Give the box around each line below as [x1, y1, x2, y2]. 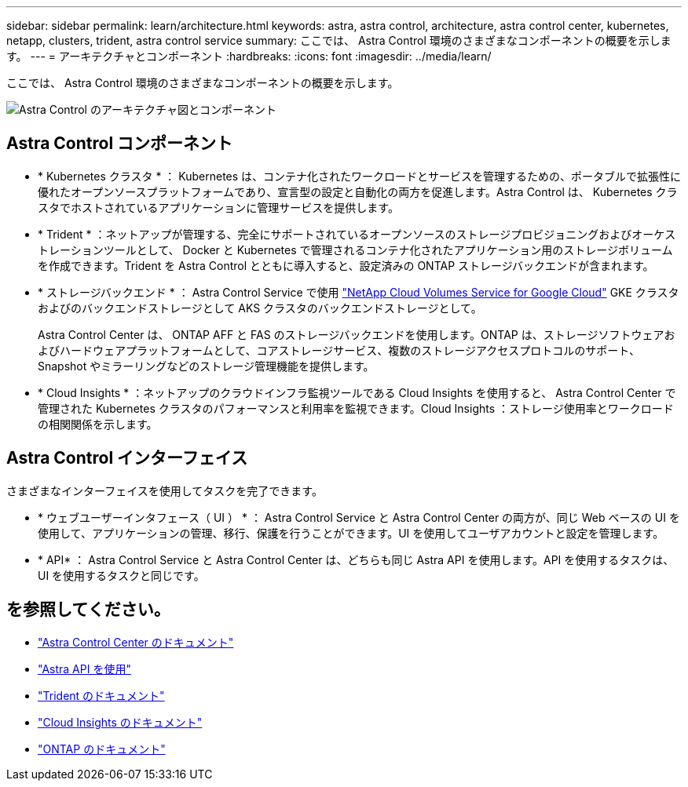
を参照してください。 [6, 599, 170, 620]
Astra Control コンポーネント [6, 133, 233, 154]
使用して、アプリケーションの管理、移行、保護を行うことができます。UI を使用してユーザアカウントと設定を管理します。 [38, 526, 664, 540]
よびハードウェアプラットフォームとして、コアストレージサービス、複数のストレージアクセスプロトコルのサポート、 [38, 343, 640, 357]
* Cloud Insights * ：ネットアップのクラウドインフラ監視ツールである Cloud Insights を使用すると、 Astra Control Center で [38, 385, 676, 399]
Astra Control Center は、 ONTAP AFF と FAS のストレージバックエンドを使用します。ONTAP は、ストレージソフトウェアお [38, 327, 675, 341]
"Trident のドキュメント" [38, 688, 165, 702]
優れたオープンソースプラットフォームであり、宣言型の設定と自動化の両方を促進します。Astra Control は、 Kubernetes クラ [38, 184, 678, 199]
